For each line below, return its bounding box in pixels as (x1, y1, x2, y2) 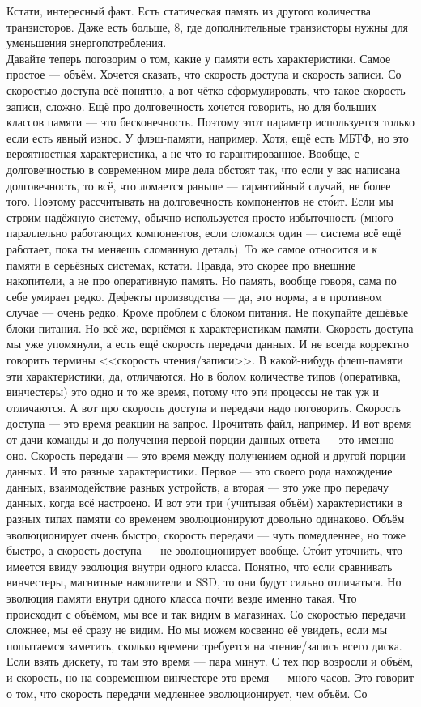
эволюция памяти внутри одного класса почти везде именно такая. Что (6, 589, 357, 606)
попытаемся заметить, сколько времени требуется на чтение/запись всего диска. (6, 637, 402, 654)
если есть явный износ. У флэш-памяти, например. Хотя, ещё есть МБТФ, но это (6, 129, 409, 146)
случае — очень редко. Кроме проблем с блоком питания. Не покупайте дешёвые (6, 304, 409, 321)
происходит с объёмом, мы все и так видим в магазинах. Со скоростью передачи (6, 605, 406, 622)
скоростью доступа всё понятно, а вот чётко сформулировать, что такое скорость (6, 81, 406, 98)
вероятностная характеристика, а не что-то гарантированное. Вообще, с (6, 145, 359, 162)
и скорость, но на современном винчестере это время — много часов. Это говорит (6, 668, 415, 685)
